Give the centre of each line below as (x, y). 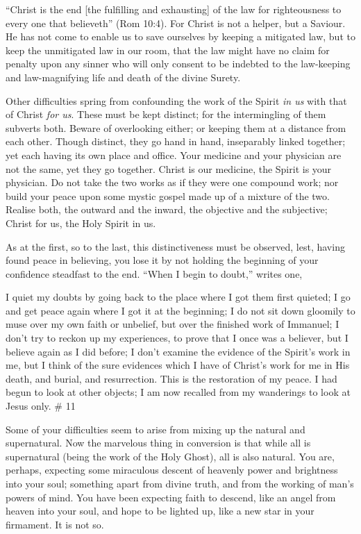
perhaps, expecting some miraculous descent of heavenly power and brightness (172, 470)
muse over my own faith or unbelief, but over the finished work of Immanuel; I (173, 324)
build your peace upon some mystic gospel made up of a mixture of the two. (168, 195)
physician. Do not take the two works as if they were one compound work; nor (172, 182)
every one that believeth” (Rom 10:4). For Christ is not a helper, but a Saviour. (176, 23)
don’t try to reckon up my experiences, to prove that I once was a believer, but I (177, 338)
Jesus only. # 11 (41, 406)
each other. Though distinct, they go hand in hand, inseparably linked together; (176, 141)
